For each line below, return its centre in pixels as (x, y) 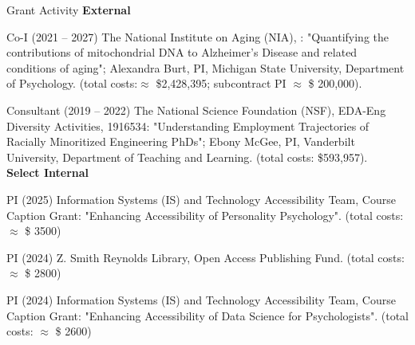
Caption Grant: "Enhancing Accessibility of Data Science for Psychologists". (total (207, 315)
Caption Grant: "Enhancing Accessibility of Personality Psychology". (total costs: (205, 215)
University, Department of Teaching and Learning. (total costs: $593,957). (187, 157)
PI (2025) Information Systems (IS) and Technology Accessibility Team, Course (201, 199)
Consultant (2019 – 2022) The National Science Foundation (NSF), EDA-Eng (196, 110)
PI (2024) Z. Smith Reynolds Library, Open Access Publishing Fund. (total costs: (206, 257)
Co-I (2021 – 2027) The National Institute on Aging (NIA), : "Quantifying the (198, 36)
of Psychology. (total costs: (72, 83)
